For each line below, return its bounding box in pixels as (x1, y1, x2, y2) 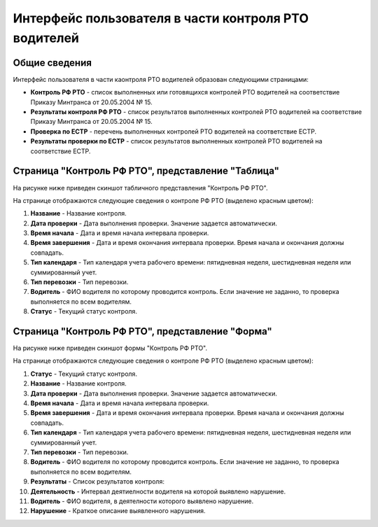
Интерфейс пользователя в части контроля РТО (13, 10, 309, 26)
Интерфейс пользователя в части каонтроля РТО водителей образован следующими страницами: (13, 75, 309, 83)
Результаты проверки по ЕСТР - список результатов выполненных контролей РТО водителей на (30, 137, 323, 146)
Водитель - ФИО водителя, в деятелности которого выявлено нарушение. (30, 497, 254, 505)
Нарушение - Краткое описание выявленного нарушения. (30, 507, 206, 515)
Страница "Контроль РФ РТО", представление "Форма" (13, 325, 272, 337)
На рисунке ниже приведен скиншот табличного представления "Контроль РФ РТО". (13, 183, 268, 192)
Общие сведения (13, 57, 92, 69)
